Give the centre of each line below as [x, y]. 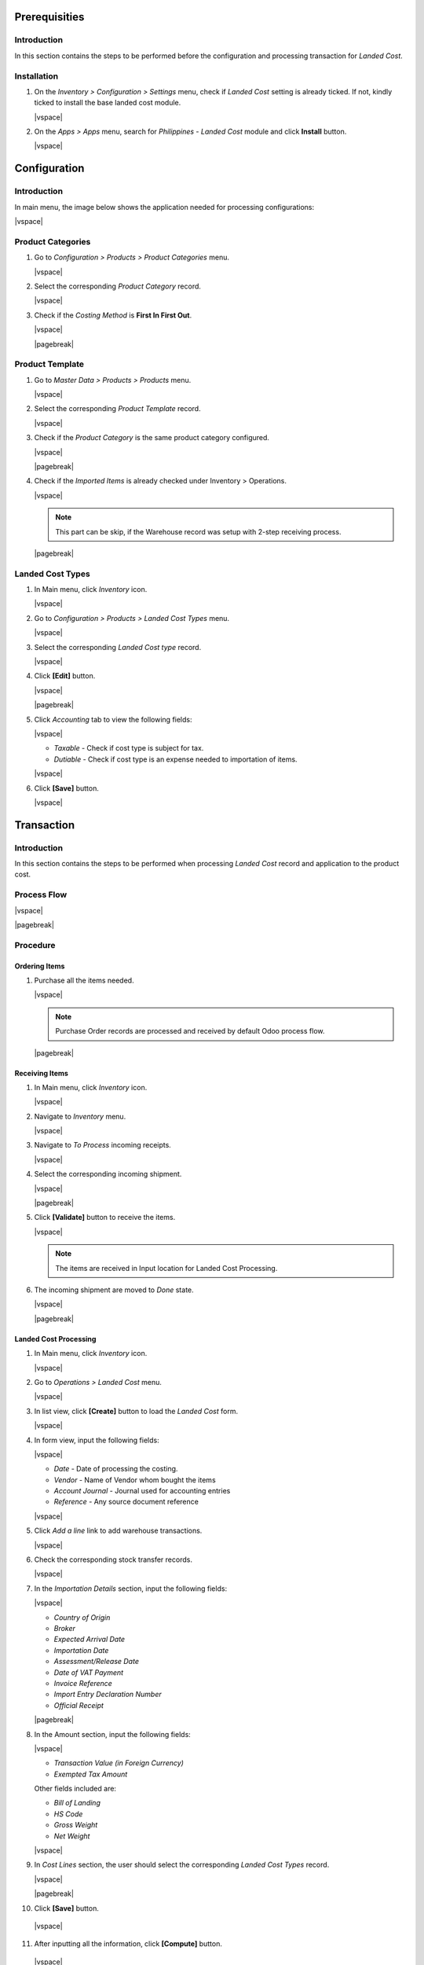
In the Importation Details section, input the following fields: [131, 1589]
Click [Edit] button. [65, 676]
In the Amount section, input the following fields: [113, 1734]
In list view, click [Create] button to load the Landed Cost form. [136, 1411]
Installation [37, 76]
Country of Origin [82, 1617]
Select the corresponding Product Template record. [117, 409]
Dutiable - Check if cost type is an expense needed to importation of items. [175, 759]
